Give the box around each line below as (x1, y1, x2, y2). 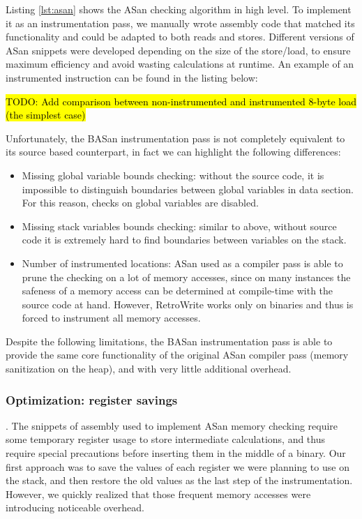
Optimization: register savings (6, 391, 178, 408)
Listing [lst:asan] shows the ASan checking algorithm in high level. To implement (6, 2, 352, 16)
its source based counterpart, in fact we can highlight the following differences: (6, 144, 341, 159)
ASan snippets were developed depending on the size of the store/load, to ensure (6, 43, 351, 57)
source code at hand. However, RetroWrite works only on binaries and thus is (22, 296, 354, 311)
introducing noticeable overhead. (6, 500, 144, 515)
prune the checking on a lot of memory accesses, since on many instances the (22, 269, 351, 284)
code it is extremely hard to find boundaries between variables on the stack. (22, 232, 347, 247)
